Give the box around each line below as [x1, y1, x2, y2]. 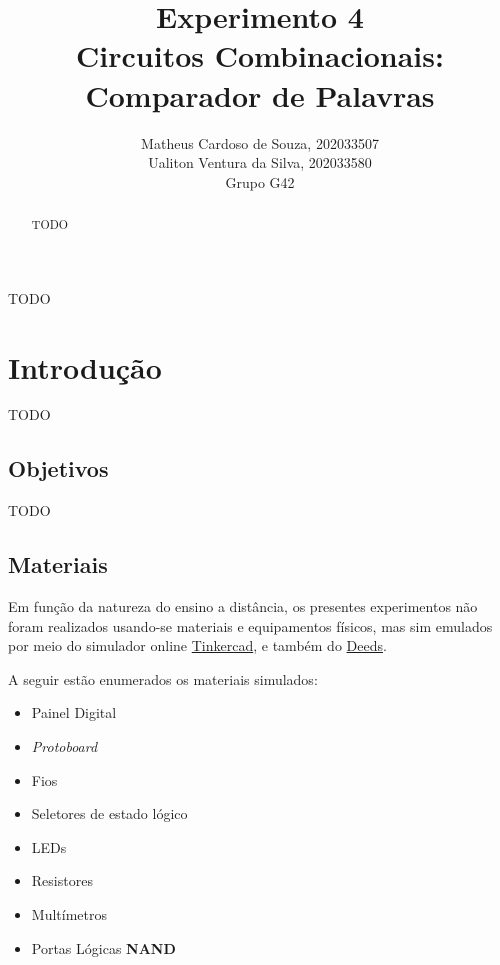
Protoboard [31, 736, 98, 757]
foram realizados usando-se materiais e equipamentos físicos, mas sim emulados [8, 615, 493, 636]
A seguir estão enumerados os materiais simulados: [8, 668, 318, 689]
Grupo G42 [225, 171, 295, 192]
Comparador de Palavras [85, 74, 435, 115]
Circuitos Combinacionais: [76, 35, 444, 76]
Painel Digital [31, 702, 117, 723]
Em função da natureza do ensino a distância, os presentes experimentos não [8, 596, 478, 617]
